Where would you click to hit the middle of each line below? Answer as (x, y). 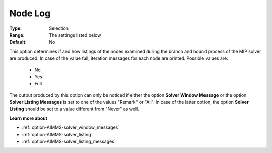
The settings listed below (75, 35)
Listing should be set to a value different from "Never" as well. (74, 109)
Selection (59, 28)
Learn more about (28, 118)
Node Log (30, 13)
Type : (16, 28)
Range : (17, 35)
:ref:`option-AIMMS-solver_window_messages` (71, 127)
